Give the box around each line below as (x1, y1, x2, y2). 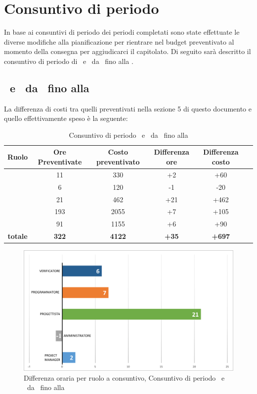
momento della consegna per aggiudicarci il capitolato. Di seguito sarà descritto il (4, 46, 251, 56)
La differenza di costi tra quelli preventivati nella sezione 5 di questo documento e (4, 103, 252, 113)
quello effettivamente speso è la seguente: (4, 113, 128, 123)
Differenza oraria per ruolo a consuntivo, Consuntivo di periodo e (24, 372, 225, 383)
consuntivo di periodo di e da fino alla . (4, 56, 133, 66)
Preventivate (38, 157, 82, 167)
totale (7, 231, 28, 241)
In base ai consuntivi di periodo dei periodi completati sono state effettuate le (4, 27, 240, 37)
